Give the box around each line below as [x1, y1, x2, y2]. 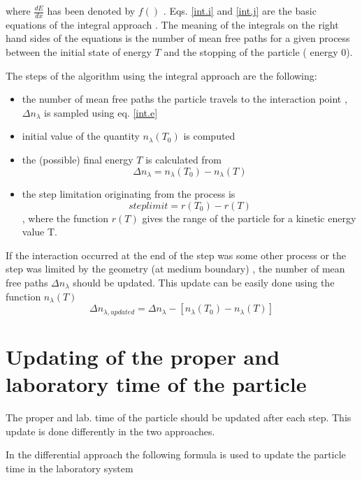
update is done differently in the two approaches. [6, 423, 215, 438]
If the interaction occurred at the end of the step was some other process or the [6, 247, 347, 262]
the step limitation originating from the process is [22, 187, 236, 201]
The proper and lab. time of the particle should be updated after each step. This [6, 409, 352, 424]
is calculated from [145, 152, 222, 166]
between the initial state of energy [6, 45, 152, 59]
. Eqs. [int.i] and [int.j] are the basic [163, 3, 317, 17]
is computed [183, 129, 236, 143]
